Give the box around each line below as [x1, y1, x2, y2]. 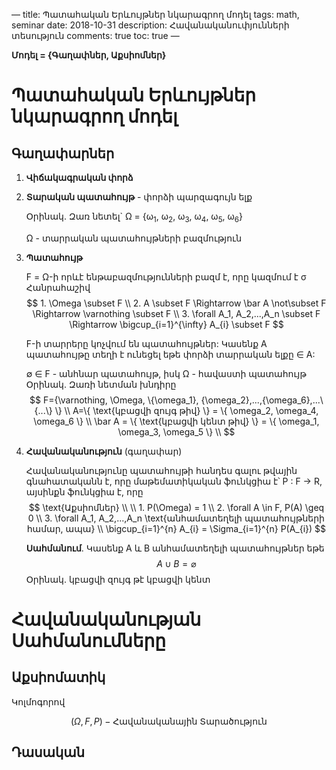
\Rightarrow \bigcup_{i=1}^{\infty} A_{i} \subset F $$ [69, 318, 284, 330]
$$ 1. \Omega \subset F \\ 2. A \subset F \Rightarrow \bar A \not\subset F [26, 297, 327, 309]
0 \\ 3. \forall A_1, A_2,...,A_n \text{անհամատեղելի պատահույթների [27, 512, 325, 524]
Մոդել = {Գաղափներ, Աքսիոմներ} [11, 49, 167, 61]
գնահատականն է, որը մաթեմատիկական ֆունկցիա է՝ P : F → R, [25, 475, 323, 487]
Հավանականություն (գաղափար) [25, 445, 183, 457]
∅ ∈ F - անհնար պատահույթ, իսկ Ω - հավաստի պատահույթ [25, 367, 307, 379]
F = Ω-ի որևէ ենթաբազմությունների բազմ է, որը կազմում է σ [25, 270, 307, 283]
